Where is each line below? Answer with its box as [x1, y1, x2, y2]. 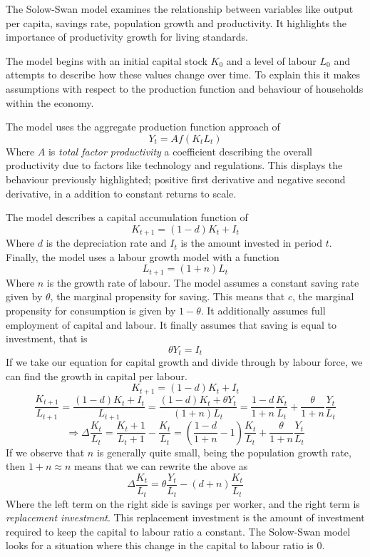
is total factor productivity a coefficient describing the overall [48, 143, 312, 158]
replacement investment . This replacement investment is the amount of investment [6, 510, 365, 525]
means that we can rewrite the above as [74, 459, 248, 474]
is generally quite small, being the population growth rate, [96, 444, 351, 459]
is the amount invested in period [180, 235, 323, 250]
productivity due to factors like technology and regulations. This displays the [6, 158, 343, 173]
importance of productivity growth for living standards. [6, 29, 248, 44]
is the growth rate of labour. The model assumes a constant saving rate [46, 275, 359, 290]
